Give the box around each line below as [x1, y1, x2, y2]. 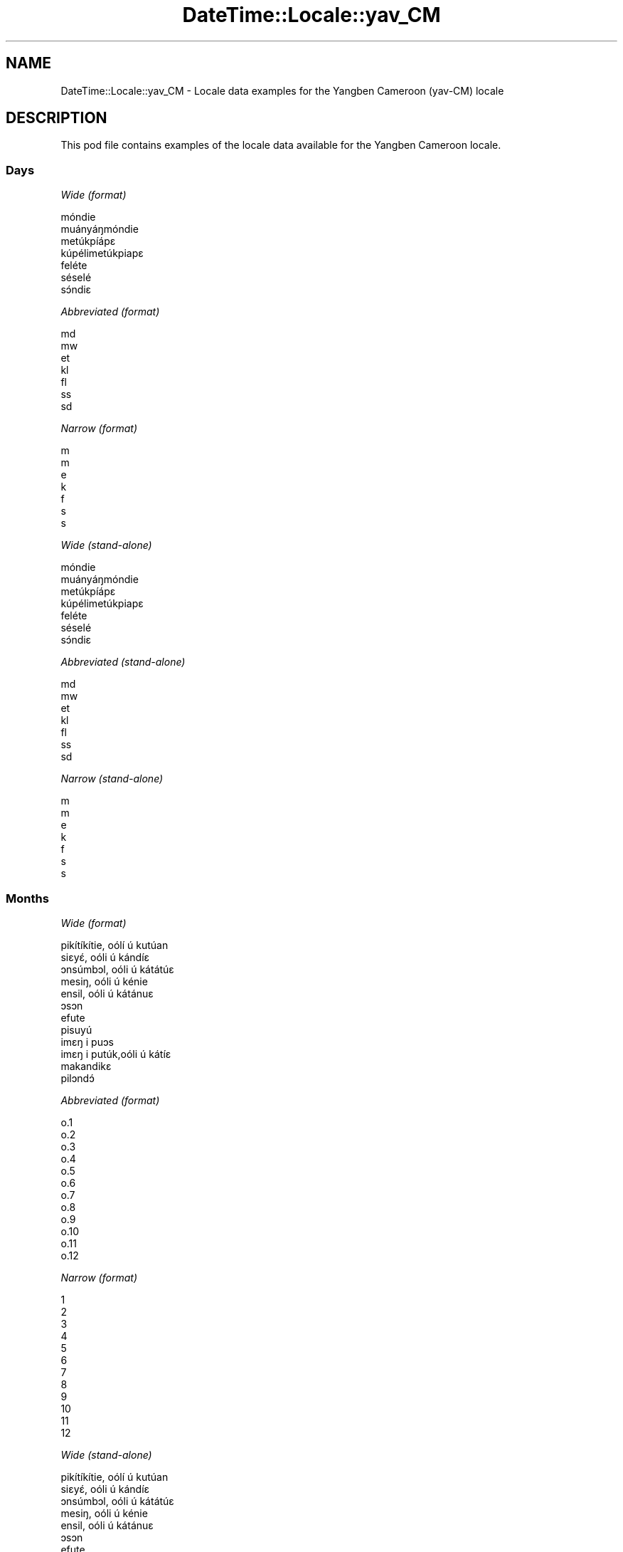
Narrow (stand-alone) [60, 772, 164, 785]
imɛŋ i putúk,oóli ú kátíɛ [60, 1047, 171, 1060]
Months [6, 891, 49, 906]
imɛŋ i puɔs [60, 1035, 114, 1048]
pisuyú [60, 1023, 92, 1036]
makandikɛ [60, 1059, 112, 1072]
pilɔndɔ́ [60, 1071, 95, 1084]
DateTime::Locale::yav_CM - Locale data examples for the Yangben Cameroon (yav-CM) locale [60, 84, 504, 97]
